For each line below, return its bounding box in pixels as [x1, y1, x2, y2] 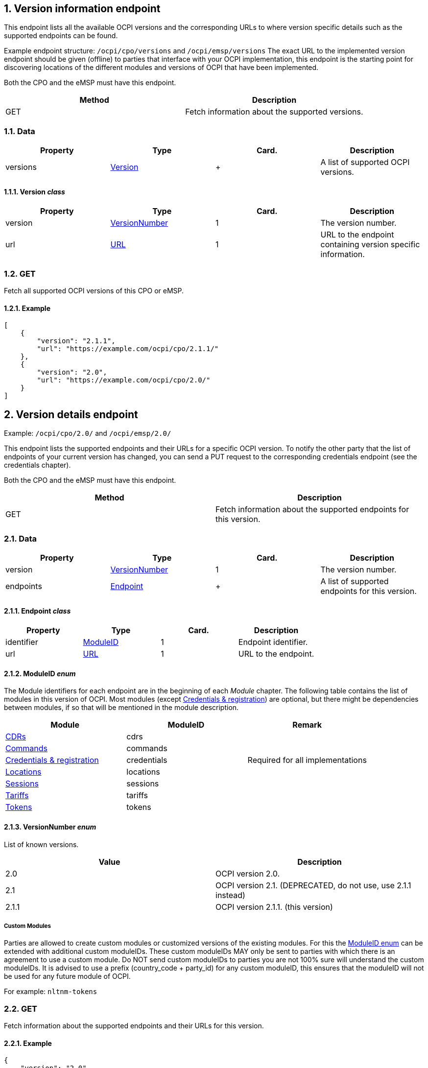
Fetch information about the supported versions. [185, 107, 363, 117]
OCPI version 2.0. [215, 868, 280, 878]
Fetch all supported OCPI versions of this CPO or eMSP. [4, 286, 184, 295]
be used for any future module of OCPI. [4, 972, 131, 981]
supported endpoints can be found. [4, 31, 118, 40]
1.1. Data [4, 126, 35, 136]
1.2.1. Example [4, 304, 50, 312]
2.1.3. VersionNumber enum [4, 823, 96, 831]
